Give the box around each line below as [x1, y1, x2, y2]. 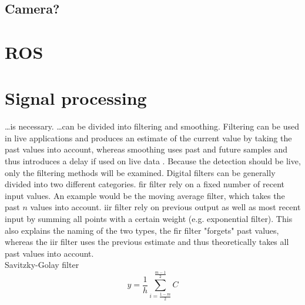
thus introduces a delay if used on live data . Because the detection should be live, [5, 155, 301, 167]
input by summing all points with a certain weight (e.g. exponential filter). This [5, 213, 293, 225]
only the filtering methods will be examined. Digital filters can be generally [5, 166, 276, 178]
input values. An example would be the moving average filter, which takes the [5, 189, 285, 201]
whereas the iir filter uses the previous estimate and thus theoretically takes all [5, 236, 289, 248]
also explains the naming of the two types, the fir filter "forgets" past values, [5, 224, 279, 236]
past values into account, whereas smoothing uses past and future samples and [5, 143, 288, 155]
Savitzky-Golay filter [5, 258, 79, 271]
